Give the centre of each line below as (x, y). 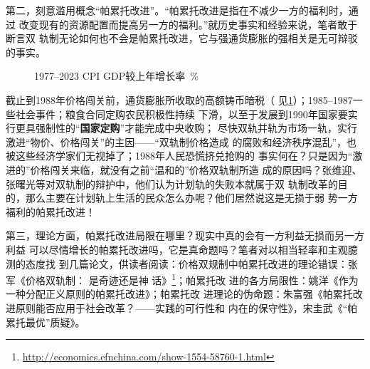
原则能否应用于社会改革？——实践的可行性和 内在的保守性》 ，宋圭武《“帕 (186, 307)
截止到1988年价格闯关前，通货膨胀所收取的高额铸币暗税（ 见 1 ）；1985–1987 (179, 99)
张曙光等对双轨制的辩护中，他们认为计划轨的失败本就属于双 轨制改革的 (172, 183)
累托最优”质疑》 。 (46, 322)
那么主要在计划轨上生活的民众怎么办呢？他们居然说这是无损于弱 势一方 (191, 198)
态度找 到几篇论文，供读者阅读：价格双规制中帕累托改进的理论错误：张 (191, 263)
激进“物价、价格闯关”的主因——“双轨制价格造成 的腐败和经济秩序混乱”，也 (181, 141)
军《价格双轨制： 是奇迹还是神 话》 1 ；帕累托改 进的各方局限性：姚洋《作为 (182, 279)
